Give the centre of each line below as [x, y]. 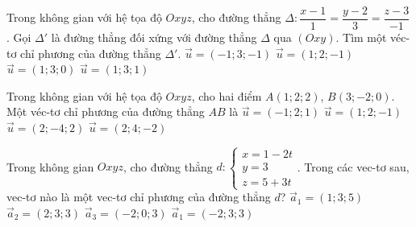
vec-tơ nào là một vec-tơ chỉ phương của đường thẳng [139, 197]
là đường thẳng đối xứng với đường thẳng [154, 37]
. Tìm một [361, 37]
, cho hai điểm [227, 95]
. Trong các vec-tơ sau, [353, 166]
